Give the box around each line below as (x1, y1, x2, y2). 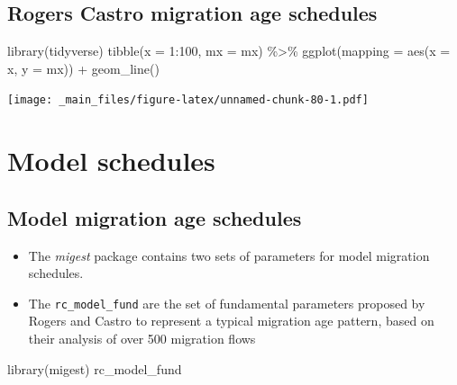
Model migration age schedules (7, 203, 302, 231)
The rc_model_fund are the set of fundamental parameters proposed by (28, 293, 425, 312)
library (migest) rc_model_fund (7, 359, 182, 378)
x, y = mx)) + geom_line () (7, 58, 160, 77)
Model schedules (7, 142, 215, 179)
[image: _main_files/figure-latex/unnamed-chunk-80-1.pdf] (7, 94, 369, 107)
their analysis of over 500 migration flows (28, 329, 256, 348)
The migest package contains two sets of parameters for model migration (28, 246, 430, 264)
